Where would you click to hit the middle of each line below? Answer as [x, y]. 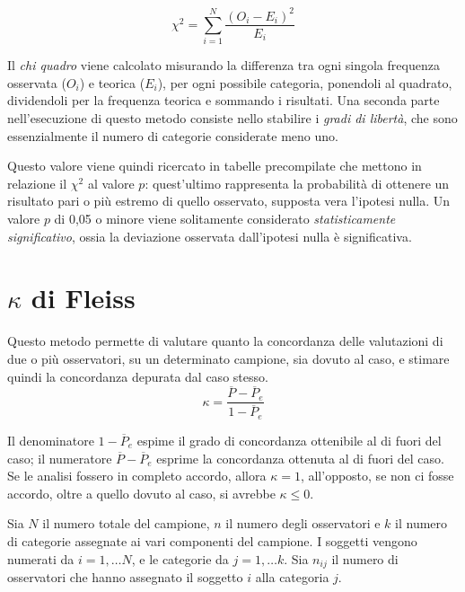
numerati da [41, 558]
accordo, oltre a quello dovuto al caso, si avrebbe [141, 493]
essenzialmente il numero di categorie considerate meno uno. [173, 135]
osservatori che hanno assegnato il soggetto [125, 576]
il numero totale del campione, [126, 523]
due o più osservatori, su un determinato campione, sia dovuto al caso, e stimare [228, 358]
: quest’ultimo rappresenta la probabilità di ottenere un [297, 183]
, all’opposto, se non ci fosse [377, 476]
